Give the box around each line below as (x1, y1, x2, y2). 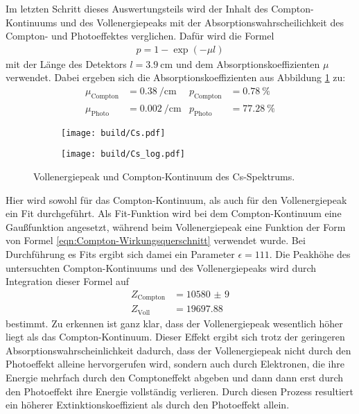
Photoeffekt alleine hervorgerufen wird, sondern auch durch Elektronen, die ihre (6, 356, 344, 371)
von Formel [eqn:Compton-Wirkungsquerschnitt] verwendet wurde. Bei (6, 233, 306, 248)
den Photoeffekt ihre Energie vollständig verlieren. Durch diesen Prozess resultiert (6, 383, 353, 398)
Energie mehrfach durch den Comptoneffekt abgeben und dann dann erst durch (6, 370, 344, 385)
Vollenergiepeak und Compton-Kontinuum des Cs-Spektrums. (33, 169, 295, 183)
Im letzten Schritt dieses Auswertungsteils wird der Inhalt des (6, 1, 268, 15)
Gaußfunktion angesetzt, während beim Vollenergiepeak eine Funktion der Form (6, 219, 346, 234)
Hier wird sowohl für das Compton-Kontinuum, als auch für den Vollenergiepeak (6, 192, 347, 207)
